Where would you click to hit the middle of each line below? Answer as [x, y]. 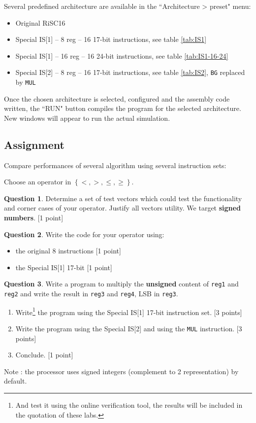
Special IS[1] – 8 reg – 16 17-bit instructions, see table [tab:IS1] [111, 39]
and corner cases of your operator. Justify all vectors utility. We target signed [122, 208]
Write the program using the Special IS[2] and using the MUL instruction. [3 [129, 328]
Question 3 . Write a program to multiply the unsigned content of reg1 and [121, 284]
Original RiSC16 [40, 22]
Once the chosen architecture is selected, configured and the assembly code [117, 98]
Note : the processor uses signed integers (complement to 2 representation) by [121, 371]
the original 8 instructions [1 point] [68, 251]
